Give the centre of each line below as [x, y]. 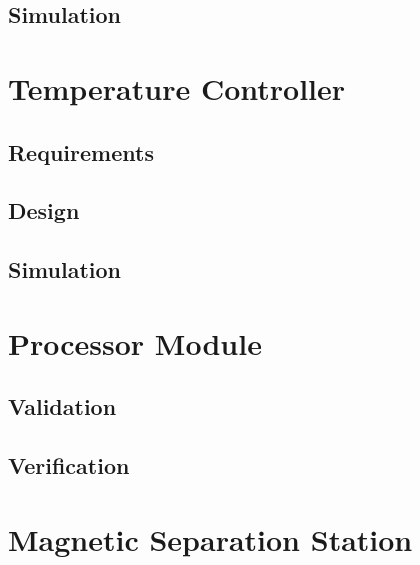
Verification [69, 465]
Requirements [81, 151]
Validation [62, 406]
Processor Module [135, 342]
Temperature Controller [177, 87]
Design [44, 210]
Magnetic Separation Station [210, 538]
